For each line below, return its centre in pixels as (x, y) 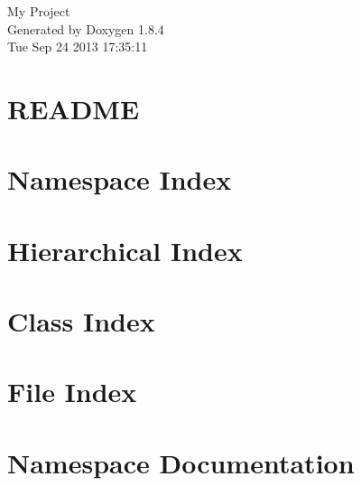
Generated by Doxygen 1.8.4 (86, 28)
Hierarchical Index (125, 250)
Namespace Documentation (181, 462)
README (74, 108)
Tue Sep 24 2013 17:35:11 (78, 47)
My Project (39, 11)
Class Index (81, 321)
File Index (72, 392)
